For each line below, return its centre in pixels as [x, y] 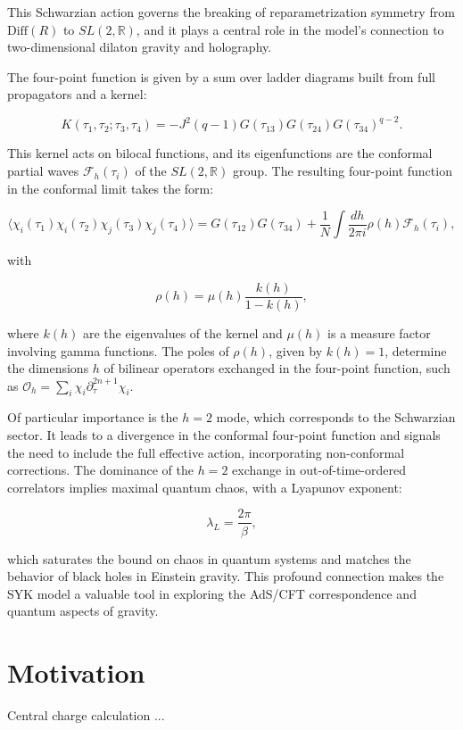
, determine [416, 350]
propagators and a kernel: [77, 94]
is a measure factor [379, 332]
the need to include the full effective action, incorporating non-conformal [206, 452]
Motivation [76, 672]
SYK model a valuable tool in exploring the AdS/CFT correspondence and [212, 593]
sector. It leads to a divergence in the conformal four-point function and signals [224, 435]
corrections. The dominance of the [100, 470]
